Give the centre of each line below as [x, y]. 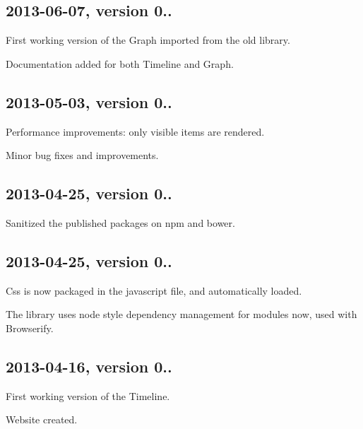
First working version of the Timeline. [88, 395]
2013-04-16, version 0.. [89, 366]
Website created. [42, 419]
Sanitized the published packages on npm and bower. [120, 222]
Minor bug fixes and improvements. [82, 155]
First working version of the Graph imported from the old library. [148, 40]
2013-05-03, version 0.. [89, 101]
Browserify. [30, 328]
